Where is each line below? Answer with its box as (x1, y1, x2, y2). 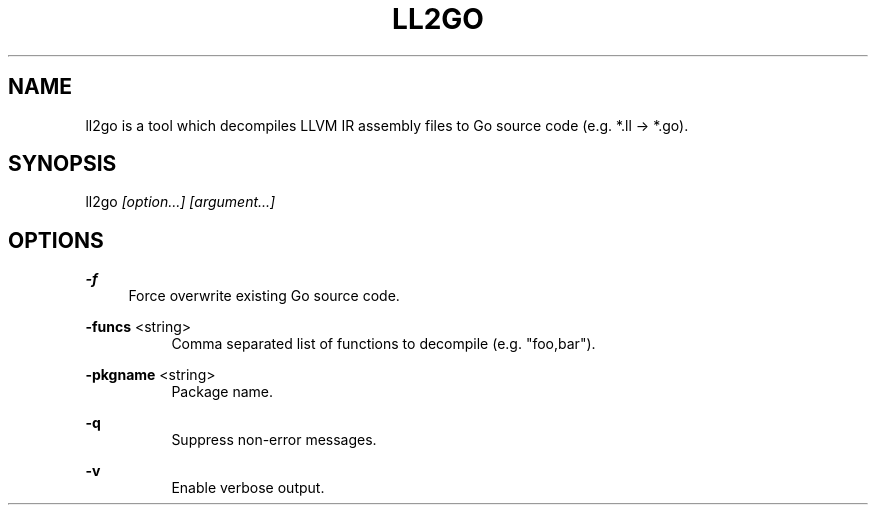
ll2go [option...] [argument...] (85, 193, 276, 211)
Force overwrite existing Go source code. (128, 287, 400, 305)
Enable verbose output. (171, 479, 325, 497)
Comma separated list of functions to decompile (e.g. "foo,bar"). (171, 335, 596, 353)
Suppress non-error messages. (171, 431, 377, 449)
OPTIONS (8, 227, 104, 253)
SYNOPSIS (8, 151, 117, 177)
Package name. (171, 383, 274, 401)
